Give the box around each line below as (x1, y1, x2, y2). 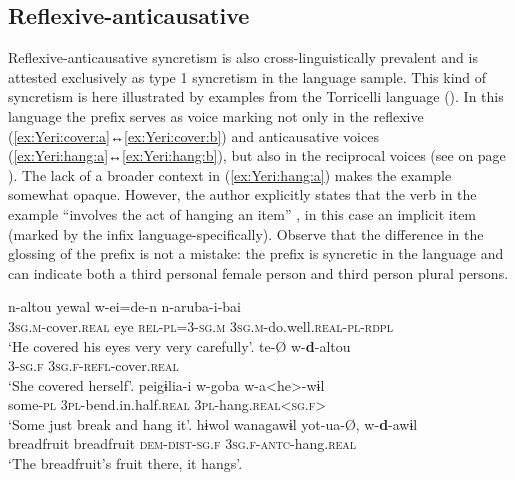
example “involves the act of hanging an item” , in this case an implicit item (8, 203, 477, 224)
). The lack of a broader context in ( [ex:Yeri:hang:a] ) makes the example (8, 164, 452, 185)
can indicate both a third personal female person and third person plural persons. (8, 262, 509, 283)
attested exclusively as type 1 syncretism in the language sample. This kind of (8, 66, 487, 87)
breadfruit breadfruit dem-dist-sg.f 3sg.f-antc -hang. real (8, 433, 357, 454)
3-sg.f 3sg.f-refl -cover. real (8, 355, 179, 376)
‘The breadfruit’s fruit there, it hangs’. (8, 453, 243, 474)
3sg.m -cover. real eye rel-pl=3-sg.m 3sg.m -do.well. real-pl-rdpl (8, 315, 393, 336)
